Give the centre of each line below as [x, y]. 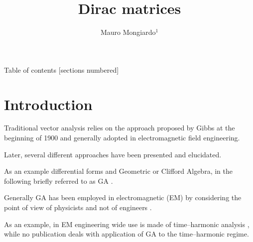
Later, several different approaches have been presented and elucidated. [113, 154]
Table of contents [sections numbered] [62, 69]
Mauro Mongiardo [128, 32]
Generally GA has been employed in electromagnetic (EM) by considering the [123, 197]
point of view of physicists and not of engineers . [78, 207]
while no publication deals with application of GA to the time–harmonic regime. [126, 234]
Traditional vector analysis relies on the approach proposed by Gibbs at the [120, 128]
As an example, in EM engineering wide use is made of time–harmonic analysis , [127, 224]
